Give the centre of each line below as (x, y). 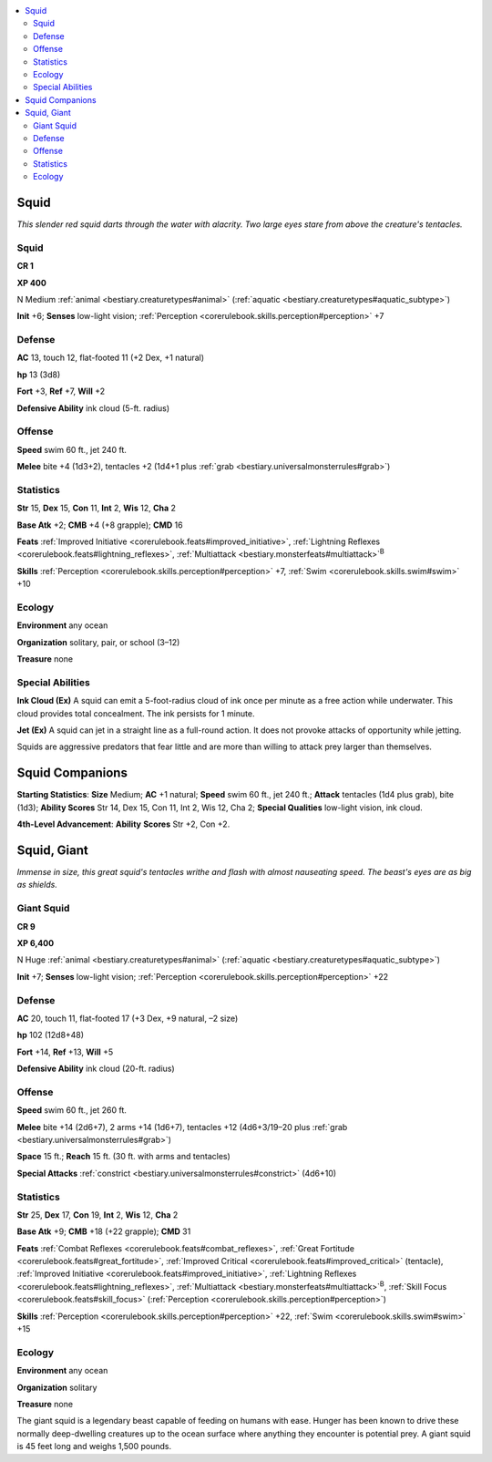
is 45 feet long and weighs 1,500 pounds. (94, 1447)
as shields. (37, 885)
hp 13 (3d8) (39, 375)
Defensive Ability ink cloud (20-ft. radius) (96, 1069)
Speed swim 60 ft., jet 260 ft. (72, 1110)
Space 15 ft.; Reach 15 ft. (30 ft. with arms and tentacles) (124, 1157)
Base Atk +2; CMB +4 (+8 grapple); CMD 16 (100, 525)
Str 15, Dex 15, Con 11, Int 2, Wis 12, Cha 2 (97, 508)
